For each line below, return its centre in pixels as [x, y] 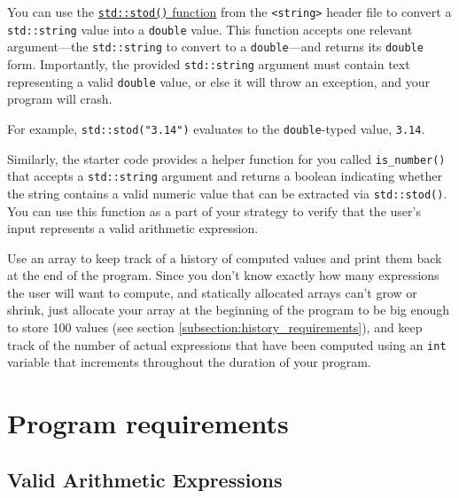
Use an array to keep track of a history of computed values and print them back [225, 257]
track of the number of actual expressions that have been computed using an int [227, 344]
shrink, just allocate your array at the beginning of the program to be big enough [228, 310]
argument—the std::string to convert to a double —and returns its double [215, 47]
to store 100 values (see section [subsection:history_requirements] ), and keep [215, 327]
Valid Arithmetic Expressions [145, 479]
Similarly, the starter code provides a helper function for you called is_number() [226, 158]
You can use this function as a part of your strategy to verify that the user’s [214, 210]
